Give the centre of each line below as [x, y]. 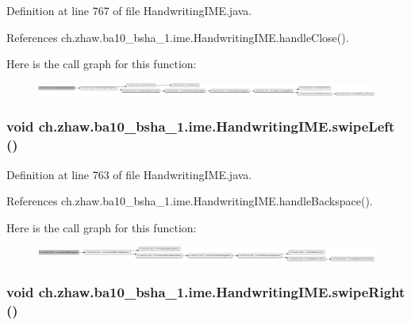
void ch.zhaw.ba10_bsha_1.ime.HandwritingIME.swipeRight [206, 292]
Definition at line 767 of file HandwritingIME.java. [129, 10]
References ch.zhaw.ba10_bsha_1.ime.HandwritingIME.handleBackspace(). [190, 201]
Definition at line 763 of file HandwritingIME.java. [129, 174]
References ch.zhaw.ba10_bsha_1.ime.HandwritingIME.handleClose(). [178, 37]
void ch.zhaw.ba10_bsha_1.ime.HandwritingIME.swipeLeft [201, 126]
